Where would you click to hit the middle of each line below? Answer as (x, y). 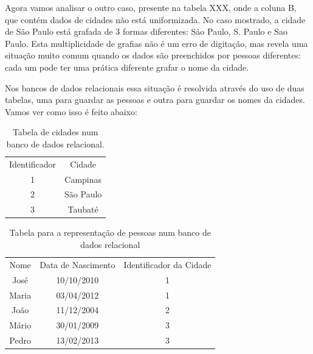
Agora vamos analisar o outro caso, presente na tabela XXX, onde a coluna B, (151, 7)
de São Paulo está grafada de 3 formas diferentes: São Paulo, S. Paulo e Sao (146, 31)
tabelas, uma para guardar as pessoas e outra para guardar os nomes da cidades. (155, 100)
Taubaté (83, 209)
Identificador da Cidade (167, 264)
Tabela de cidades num (55, 132)
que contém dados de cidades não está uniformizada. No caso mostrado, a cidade (155, 19)
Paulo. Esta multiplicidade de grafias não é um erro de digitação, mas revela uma (156, 43)
